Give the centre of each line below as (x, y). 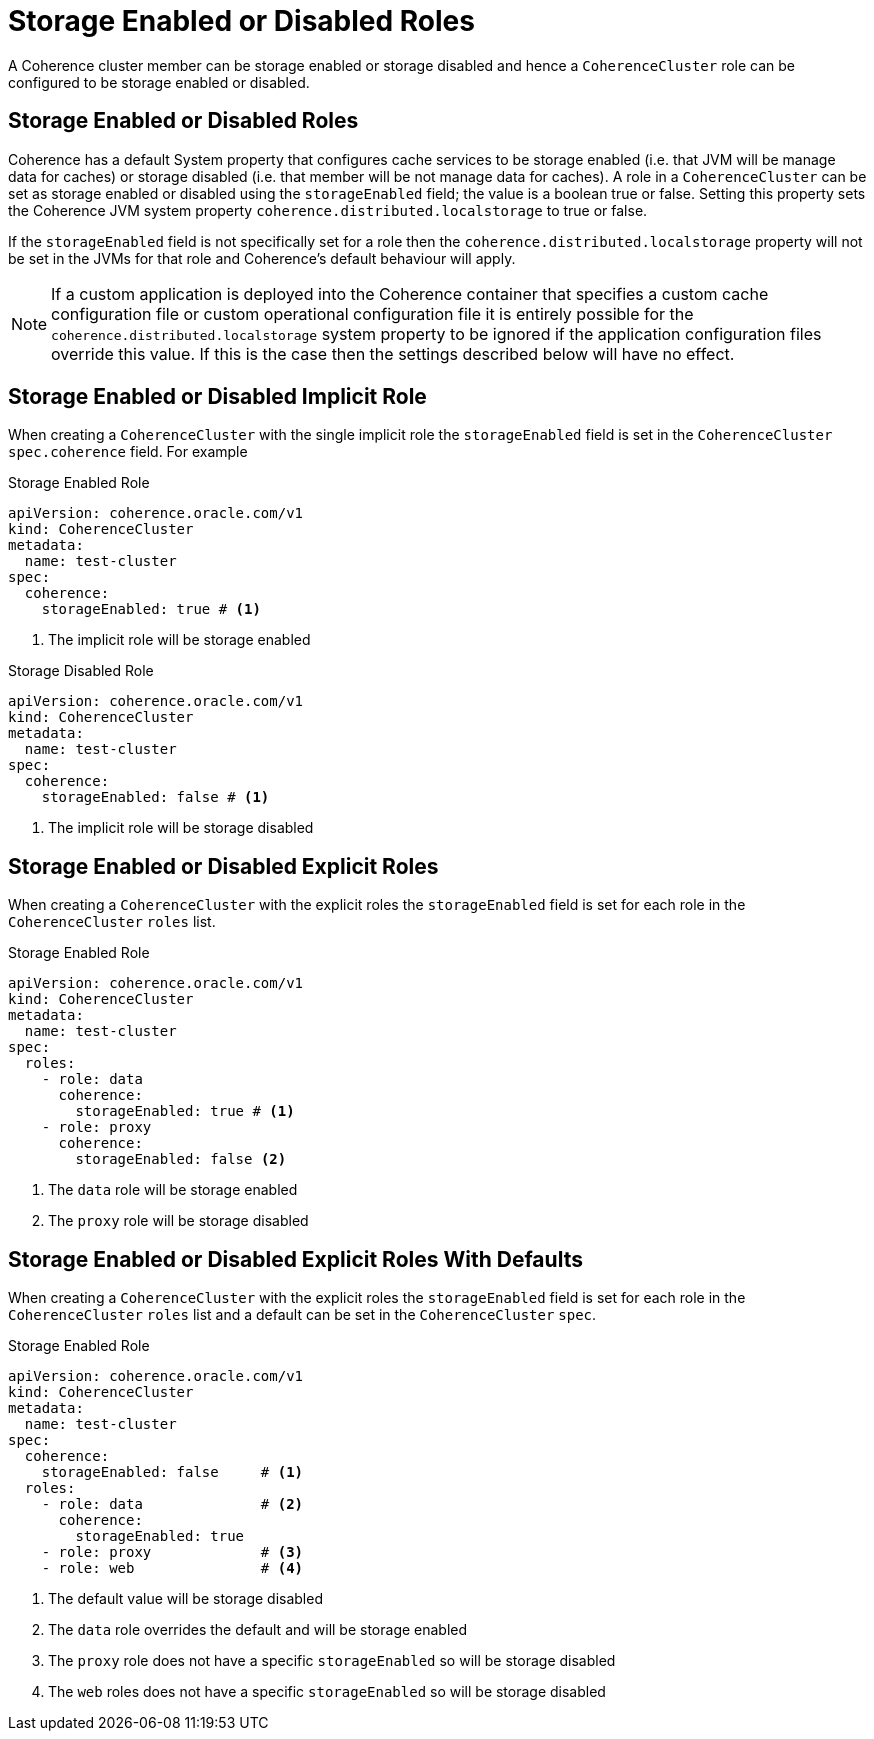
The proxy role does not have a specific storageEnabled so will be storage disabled (332, 1661)
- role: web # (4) (172, 1568)
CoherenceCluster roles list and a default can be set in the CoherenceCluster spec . (302, 1315)
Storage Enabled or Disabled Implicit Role (217, 397)
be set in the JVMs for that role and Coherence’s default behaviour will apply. (262, 258)
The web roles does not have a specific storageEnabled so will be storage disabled (327, 1692)
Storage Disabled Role (81, 671)
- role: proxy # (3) (172, 1552)
